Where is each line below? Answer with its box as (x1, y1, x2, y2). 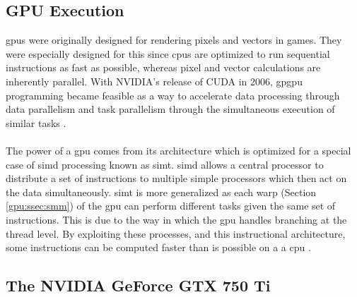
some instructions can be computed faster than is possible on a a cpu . (6, 240, 311, 255)
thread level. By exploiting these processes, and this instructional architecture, (6, 226, 346, 241)
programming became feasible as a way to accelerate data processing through (6, 87, 340, 102)
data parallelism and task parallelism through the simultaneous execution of (6, 102, 335, 116)
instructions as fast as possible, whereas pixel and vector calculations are (6, 60, 321, 75)
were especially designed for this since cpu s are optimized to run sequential (6, 46, 330, 61)
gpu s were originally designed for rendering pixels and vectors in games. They (6, 32, 342, 47)
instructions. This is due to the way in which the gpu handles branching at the (6, 212, 347, 226)
